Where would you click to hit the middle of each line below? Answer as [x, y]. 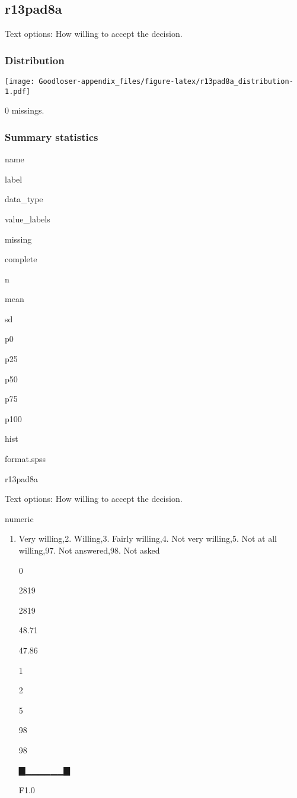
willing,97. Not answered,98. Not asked [89, 550]
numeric [19, 518]
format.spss [25, 459]
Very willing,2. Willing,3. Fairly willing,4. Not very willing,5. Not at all [148, 538]
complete [21, 259]
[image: [20, 82]
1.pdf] [17, 91]
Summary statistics [52, 136]
